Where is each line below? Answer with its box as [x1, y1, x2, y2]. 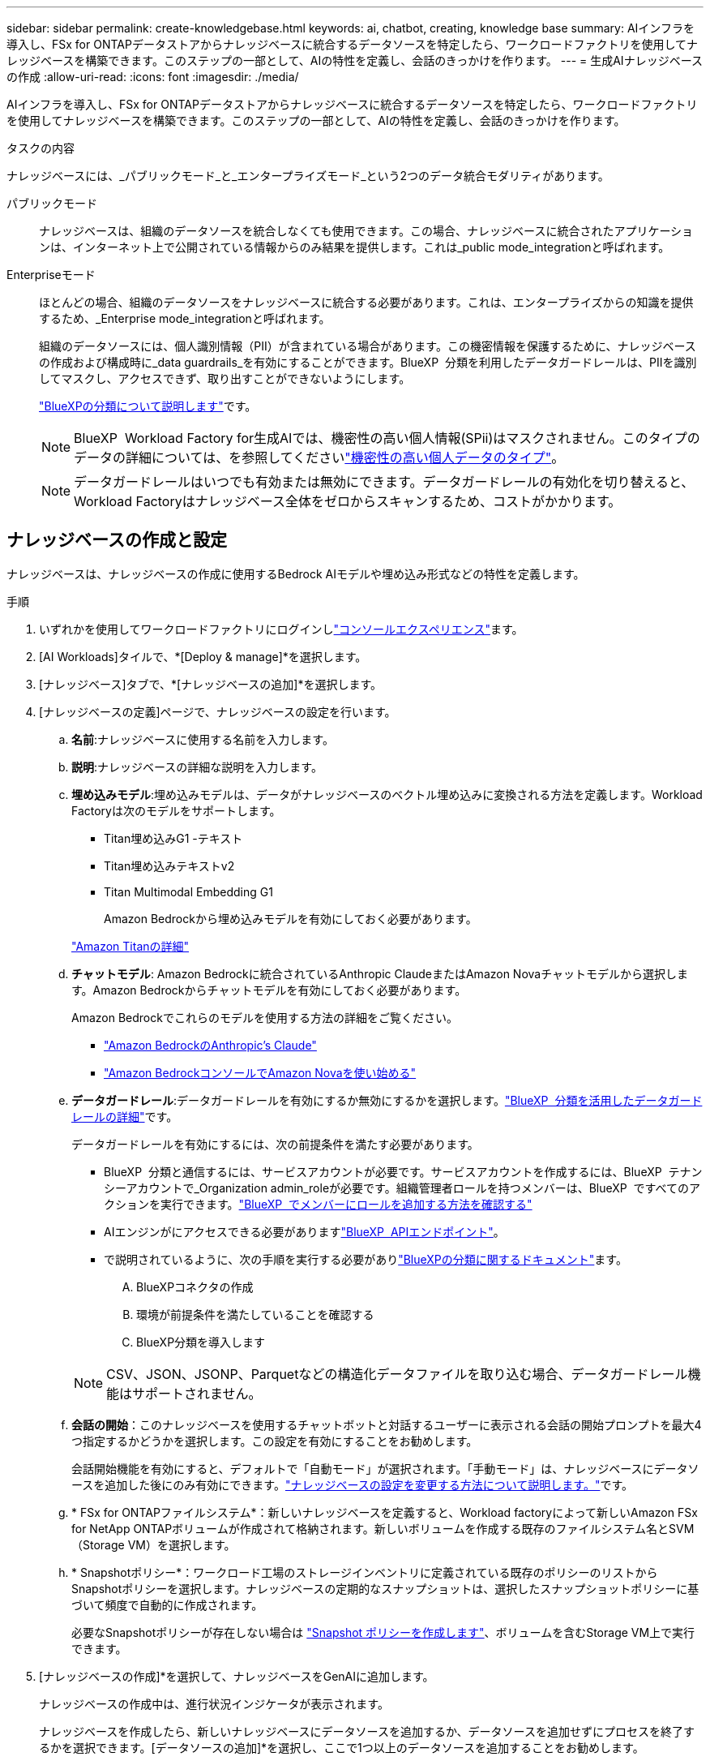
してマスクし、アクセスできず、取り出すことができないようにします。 [39, 372, 411, 385]
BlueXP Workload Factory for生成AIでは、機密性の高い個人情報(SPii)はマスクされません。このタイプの [74, 430, 700, 446]
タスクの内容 [6, 141, 75, 155]
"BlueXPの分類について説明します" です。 [39, 399, 257, 413]
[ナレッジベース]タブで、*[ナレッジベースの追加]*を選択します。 [39, 676, 383, 691]
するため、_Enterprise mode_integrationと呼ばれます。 [39, 311, 331, 325]
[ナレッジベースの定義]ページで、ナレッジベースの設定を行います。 [39, 704, 396, 719]
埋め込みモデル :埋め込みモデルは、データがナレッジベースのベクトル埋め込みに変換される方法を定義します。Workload [71, 787, 703, 801]
